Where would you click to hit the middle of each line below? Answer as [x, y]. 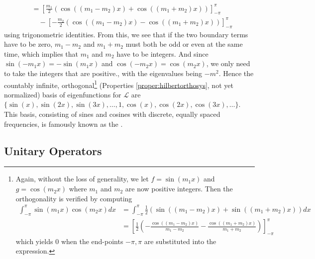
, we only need [228, 63]
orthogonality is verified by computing [74, 198]
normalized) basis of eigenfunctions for [63, 94]
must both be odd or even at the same [184, 44]
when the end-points [92, 241]
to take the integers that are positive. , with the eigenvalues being [103, 73]
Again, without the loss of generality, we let [82, 179]
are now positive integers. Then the [179, 189]
